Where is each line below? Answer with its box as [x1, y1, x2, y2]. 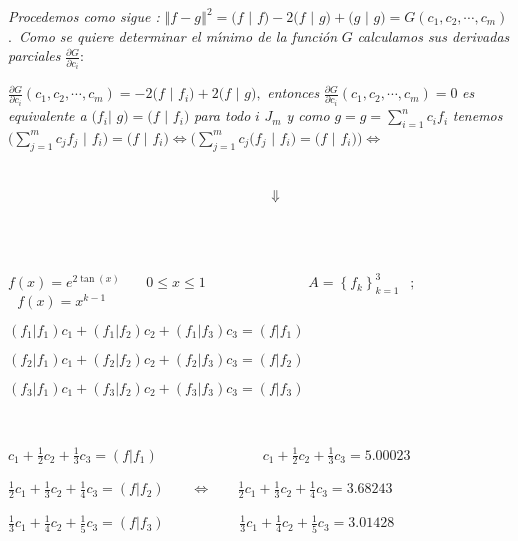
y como [286, 105, 330, 126]
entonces [267, 82, 320, 103]
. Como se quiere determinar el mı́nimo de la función [8, 25, 338, 46]
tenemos [452, 105, 503, 126]
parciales [8, 45, 61, 66]
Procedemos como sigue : [8, 6, 160, 26]
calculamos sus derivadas [357, 25, 510, 46]
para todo [194, 105, 251, 126]
